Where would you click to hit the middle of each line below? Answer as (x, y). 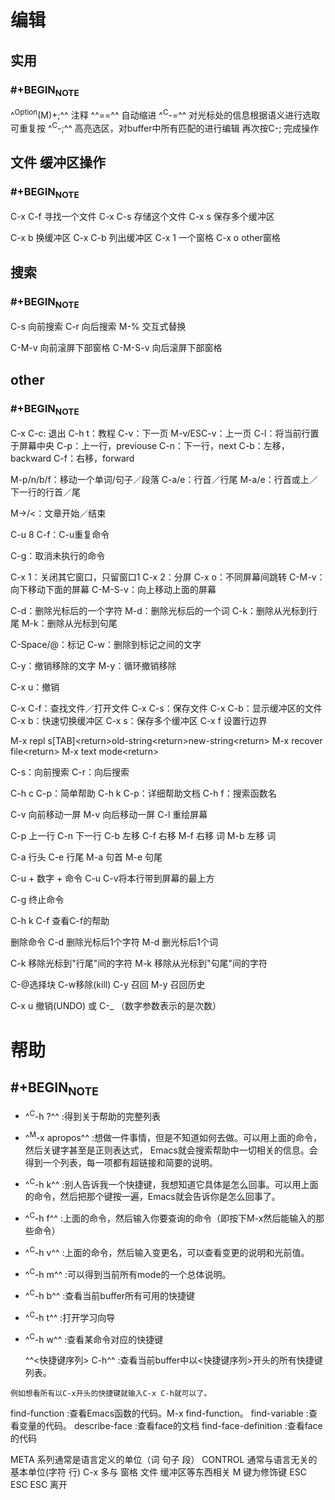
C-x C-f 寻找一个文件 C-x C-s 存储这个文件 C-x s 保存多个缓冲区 (142, 217)
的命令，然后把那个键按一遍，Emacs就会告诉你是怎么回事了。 (152, 1197)
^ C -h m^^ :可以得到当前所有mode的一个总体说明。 (128, 1273)
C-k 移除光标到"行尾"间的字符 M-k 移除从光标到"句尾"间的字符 (139, 963)
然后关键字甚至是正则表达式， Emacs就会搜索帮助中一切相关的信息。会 (171, 1150)
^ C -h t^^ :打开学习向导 (70, 1316)
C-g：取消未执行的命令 (58, 556)
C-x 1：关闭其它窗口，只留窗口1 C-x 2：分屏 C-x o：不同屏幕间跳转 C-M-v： (168, 577)
